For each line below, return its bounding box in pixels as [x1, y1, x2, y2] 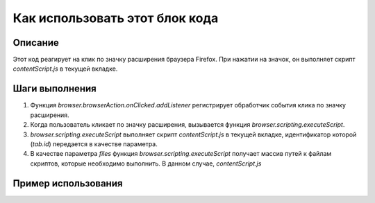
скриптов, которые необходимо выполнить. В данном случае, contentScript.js [30, 159, 262, 168]
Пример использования [12, 177, 123, 189]
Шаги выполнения [12, 83, 97, 95]
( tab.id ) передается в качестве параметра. [30, 139, 158, 148]
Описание [12, 37, 59, 48]
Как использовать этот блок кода [12, 10, 219, 26]
